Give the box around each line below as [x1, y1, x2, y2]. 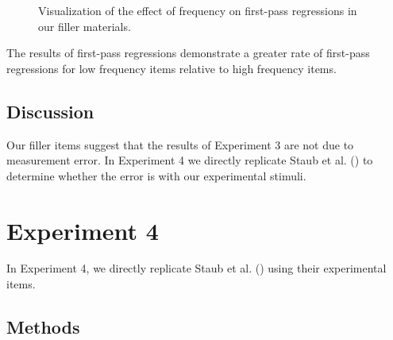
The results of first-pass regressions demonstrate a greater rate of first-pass [6, 44, 370, 61]
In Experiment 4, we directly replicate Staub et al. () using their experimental [6, 260, 387, 276]
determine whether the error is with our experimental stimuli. [6, 167, 306, 184]
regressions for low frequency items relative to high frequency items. [6, 60, 337, 76]
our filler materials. [38, 17, 131, 34]
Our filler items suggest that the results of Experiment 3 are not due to [6, 136, 354, 153]
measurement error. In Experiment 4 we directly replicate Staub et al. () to [6, 152, 373, 168]
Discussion [6, 99, 94, 123]
